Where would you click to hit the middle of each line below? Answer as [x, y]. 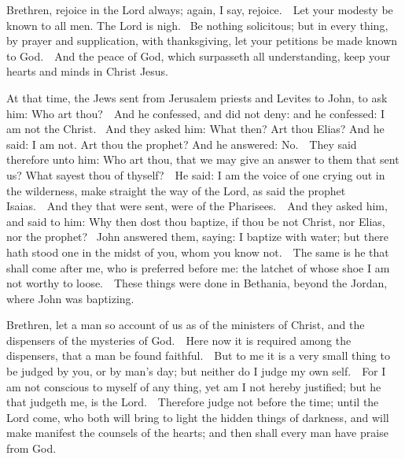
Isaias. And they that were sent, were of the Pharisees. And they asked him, [197, 206]
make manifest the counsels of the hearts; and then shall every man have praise [197, 433]
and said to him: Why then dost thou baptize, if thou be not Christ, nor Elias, [196, 221]
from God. [31, 448]
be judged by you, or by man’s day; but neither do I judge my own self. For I [196, 371]
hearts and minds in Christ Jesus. [87, 71]
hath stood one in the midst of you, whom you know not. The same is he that [198, 252]
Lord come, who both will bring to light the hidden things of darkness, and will [198, 417]
